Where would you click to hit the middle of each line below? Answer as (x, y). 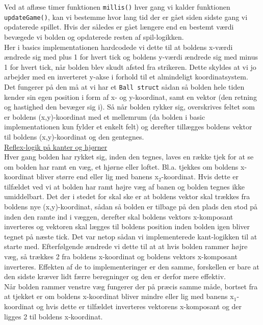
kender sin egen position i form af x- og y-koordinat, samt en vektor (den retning (130, 97)
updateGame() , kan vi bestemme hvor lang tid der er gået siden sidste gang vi (126, 17)
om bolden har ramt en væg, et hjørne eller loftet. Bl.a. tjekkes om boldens (121, 166)
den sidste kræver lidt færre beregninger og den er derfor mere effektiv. (115, 276)
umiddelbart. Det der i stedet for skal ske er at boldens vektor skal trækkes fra (127, 196)
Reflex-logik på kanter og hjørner (56, 146)
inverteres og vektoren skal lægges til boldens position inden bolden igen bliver (127, 226)
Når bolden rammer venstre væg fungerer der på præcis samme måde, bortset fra (131, 286)
